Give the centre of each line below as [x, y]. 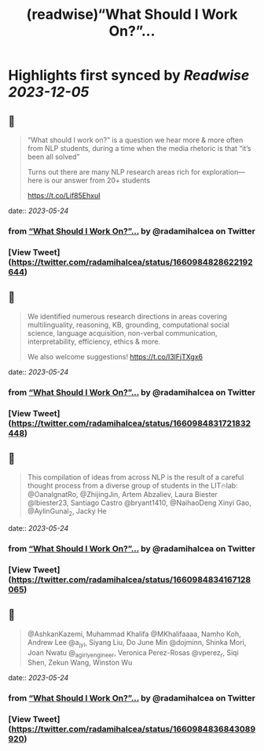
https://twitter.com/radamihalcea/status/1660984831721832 [131, 423]
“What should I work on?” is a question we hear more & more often [135, 140]
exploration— [224, 172]
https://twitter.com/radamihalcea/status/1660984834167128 [131, 580]
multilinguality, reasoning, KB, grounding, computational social [128, 325]
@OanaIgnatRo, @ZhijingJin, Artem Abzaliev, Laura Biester [123, 495]
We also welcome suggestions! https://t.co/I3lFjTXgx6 [115, 356]
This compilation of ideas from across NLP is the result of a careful [136, 477]
